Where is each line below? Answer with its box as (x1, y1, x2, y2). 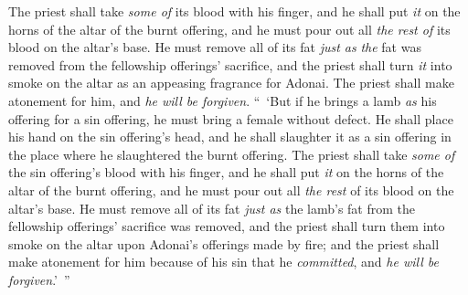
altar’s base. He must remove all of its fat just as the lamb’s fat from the (8, 198, 416, 217)
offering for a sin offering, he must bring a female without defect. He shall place (8, 109, 453, 128)
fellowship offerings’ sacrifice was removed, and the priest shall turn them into (8, 216, 445, 236)
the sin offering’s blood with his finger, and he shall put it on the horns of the (8, 163, 444, 182)
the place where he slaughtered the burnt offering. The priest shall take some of (8, 144, 455, 163)
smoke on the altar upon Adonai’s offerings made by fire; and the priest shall (8, 234, 440, 253)
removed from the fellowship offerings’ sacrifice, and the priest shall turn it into (8, 55, 452, 74)
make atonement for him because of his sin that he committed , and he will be (8, 252, 439, 271)
